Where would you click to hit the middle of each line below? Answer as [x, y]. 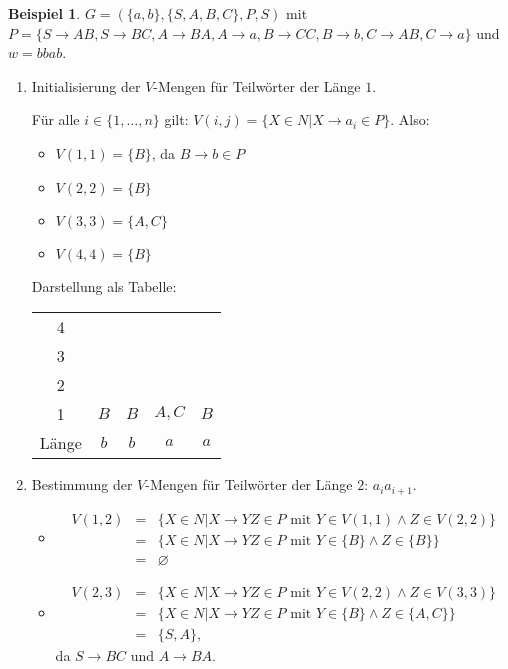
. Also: [410, 119]
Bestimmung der [82, 484]
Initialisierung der [86, 85]
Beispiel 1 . [44, 13]
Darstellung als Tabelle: [104, 285]
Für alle [55, 119]
